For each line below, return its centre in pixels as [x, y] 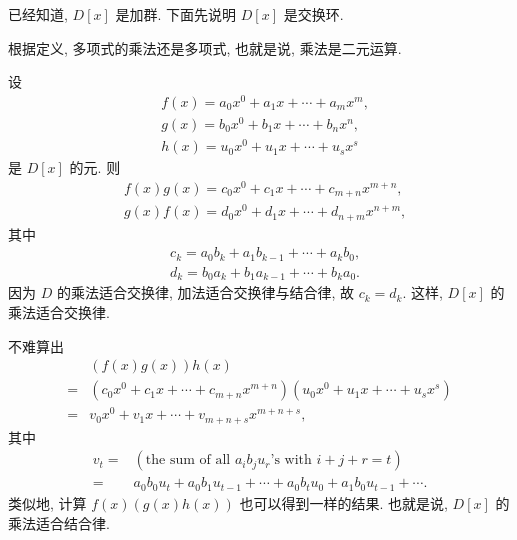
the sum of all [188, 460]
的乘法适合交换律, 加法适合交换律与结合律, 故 [205, 292]
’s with [291, 460]
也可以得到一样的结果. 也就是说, [343, 502]
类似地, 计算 [47, 502]
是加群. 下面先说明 [176, 14]
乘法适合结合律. [59, 522]
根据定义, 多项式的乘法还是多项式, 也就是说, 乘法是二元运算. [205, 47]
